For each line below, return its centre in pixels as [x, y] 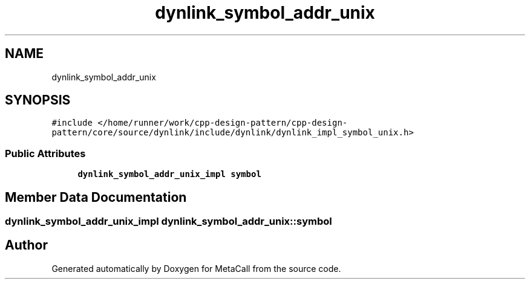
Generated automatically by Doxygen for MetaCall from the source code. [196, 268]
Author [26, 245]
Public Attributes [45, 153]
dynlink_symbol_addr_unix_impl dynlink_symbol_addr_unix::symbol [168, 221]
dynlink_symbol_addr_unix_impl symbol [169, 174]
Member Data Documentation [96, 197]
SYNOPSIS [38, 100]
